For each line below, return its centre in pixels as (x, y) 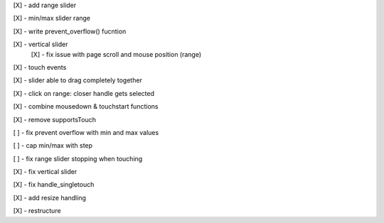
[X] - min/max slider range (52, 18)
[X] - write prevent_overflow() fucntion (70, 31)
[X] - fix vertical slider (45, 172)
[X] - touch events (40, 67)
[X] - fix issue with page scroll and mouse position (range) (116, 54)
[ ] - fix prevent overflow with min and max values (86, 132)
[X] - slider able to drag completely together (78, 80)
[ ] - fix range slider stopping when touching (78, 158)
